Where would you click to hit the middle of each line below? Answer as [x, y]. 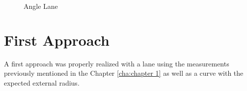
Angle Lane [41, 6]
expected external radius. [42, 82]
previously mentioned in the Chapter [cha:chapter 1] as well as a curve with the [124, 73]
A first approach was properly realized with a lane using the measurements [117, 63]
